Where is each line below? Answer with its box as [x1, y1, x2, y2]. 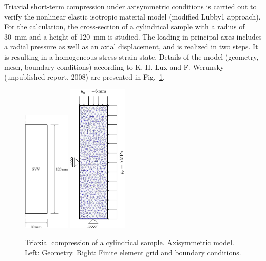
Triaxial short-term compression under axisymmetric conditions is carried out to [4, 1, 257, 11]
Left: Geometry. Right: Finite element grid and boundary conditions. [25, 247, 241, 257]
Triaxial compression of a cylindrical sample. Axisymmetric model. [25, 237, 235, 248]
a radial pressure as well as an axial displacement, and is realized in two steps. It [4, 41, 258, 52]
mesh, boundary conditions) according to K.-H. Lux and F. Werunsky [4, 61, 224, 72]
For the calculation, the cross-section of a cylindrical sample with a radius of [4, 21, 245, 32]
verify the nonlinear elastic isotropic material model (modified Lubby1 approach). [4, 11, 261, 22]
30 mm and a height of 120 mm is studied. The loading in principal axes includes [4, 31, 262, 42]
